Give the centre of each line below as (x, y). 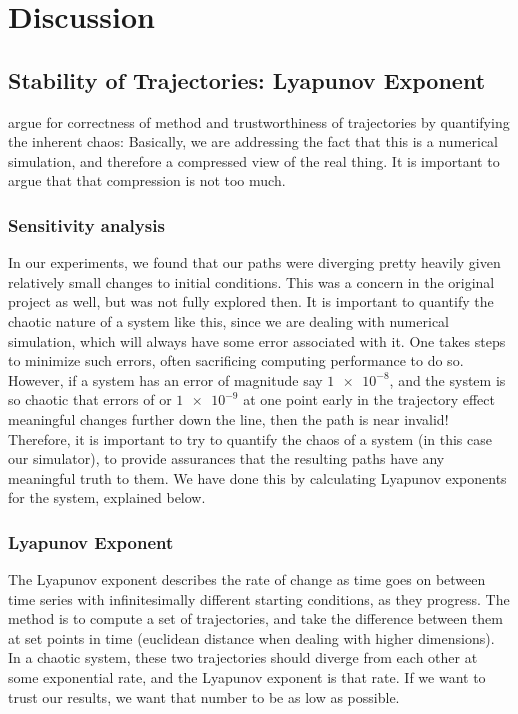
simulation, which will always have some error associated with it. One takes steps (257, 340)
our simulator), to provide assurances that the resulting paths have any (226, 458)
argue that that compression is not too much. (147, 180)
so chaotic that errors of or (90, 399)
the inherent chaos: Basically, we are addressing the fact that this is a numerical (253, 141)
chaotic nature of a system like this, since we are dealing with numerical (228, 320)
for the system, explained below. (107, 497)
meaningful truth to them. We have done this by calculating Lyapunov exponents (257, 477)
